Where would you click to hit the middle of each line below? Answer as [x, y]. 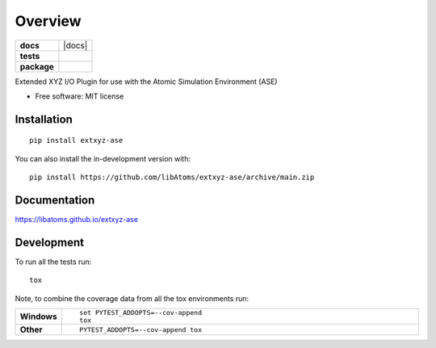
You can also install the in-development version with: [103, 158]
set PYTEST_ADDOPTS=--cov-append [140, 313]
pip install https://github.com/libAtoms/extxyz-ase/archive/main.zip [172, 177]
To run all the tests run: [53, 262]
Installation [44, 119]
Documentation [55, 200]
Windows [38, 317]
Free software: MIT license [80, 96]
